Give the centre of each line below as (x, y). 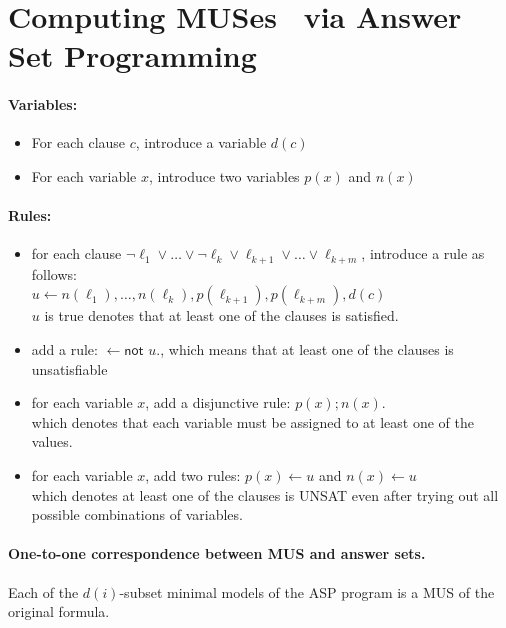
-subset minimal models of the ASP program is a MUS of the (307, 591)
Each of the (43, 591)
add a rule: (64, 348)
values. (52, 441)
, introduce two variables (224, 175)
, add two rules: (193, 474)
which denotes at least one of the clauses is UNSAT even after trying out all (265, 494)
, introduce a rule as (423, 253)
